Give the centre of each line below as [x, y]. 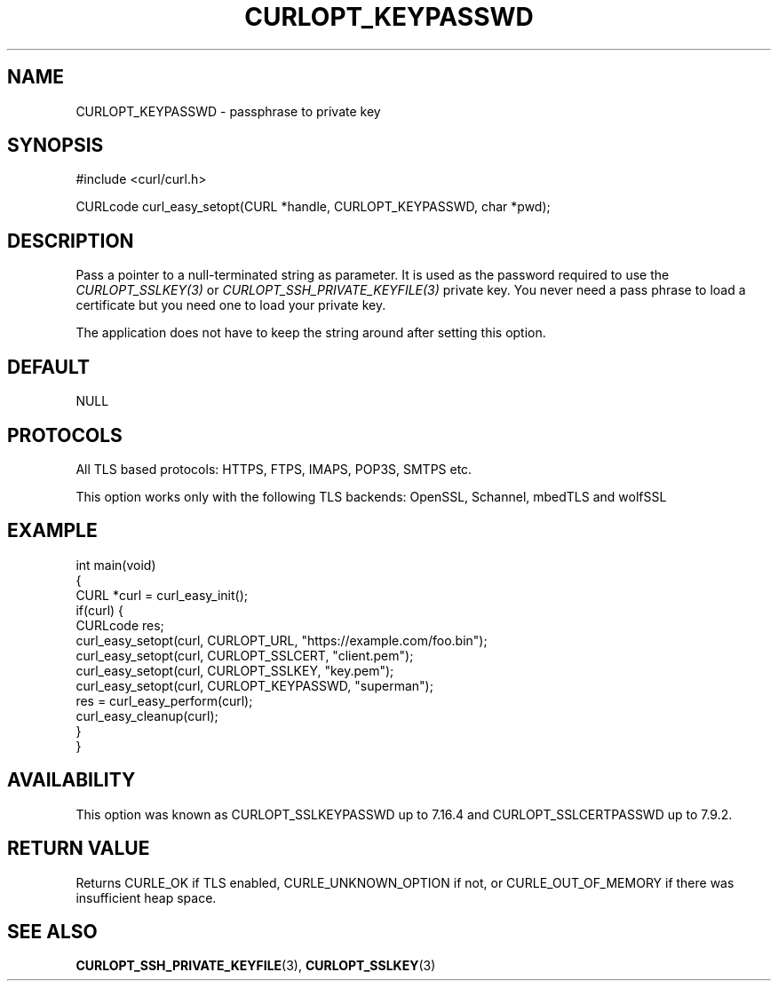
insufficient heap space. [146, 897]
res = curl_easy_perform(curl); [164, 700]
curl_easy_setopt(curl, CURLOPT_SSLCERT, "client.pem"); [245, 655]
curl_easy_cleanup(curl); [147, 715]
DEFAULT [48, 367]
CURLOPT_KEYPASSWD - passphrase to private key [228, 111]
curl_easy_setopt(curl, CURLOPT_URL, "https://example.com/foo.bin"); [282, 640]
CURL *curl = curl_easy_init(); [162, 595]
